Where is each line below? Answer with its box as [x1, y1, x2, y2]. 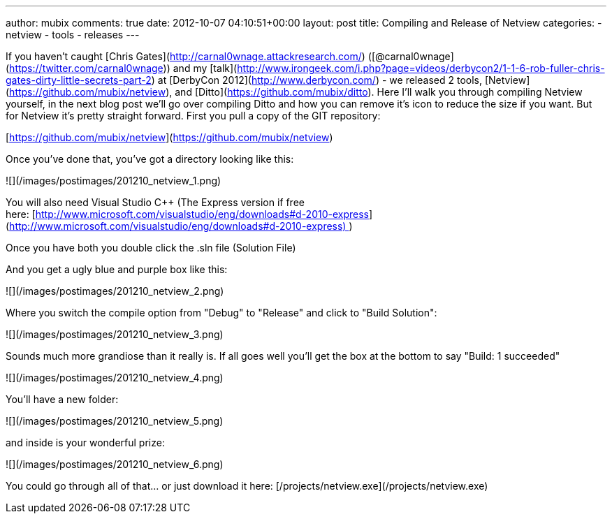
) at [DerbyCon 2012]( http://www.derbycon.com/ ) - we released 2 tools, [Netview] [151, 74, 530, 86]
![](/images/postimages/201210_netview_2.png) [6, 285, 224, 297]
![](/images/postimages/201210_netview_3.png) [6, 328, 224, 340]
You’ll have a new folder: [6, 393, 119, 405]
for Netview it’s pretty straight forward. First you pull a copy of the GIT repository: [6, 110, 381, 122]
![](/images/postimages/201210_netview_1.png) [6, 175, 221, 187]
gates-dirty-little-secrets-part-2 [6, 74, 152, 86]
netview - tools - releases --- [6, 29, 140, 41]
